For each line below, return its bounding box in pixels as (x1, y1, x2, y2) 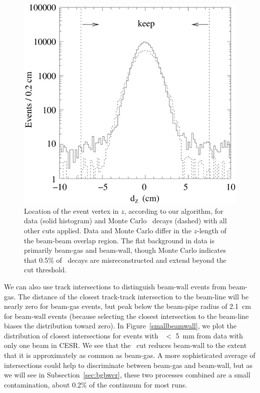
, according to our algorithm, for (124, 205, 223, 216)
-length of (197, 225, 226, 235)
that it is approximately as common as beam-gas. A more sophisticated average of (4, 350, 255, 360)
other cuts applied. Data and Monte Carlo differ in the (24, 225, 191, 235)
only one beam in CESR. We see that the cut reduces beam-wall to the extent (4, 340, 247, 350)
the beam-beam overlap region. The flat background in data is (24, 235, 214, 245)
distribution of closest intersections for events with (4, 330, 158, 340)
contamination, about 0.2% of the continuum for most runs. (4, 379, 187, 389)
